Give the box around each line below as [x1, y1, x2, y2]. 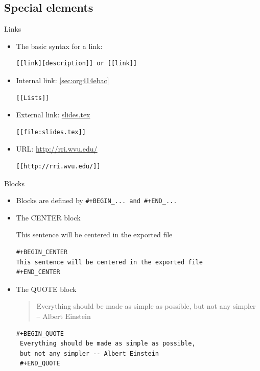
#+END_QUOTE [19, 360, 60, 367]
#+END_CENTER [16, 268, 60, 276]
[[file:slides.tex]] [16, 128, 86, 136]
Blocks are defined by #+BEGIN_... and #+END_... [16, 195, 177, 206]
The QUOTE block [16, 283, 77, 294]
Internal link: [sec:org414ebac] [16, 75, 109, 85]
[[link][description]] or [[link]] [16, 60, 137, 67]
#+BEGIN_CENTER [16, 248, 68, 256]
